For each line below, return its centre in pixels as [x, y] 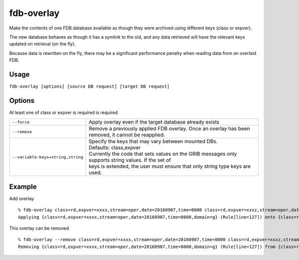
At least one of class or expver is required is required [64, 112]
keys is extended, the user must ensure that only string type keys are [170, 166]
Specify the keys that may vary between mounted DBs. [153, 141]
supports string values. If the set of [130, 160]
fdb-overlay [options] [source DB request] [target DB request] [89, 87]
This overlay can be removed [39, 228]
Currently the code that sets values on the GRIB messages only [163, 154]
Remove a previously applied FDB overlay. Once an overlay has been [169, 129]
